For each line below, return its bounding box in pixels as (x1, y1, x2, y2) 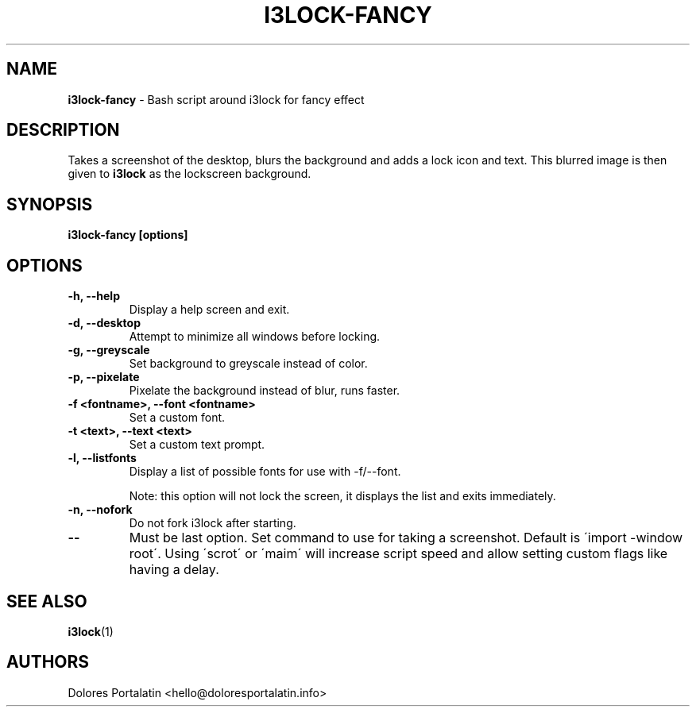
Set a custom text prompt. (129, 437, 265, 452)
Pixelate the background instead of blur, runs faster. (129, 383, 400, 398)
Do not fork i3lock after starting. (129, 516, 296, 530)
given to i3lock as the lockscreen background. (68, 167, 311, 181)
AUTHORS (6, 652, 90, 673)
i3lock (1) (68, 624, 114, 638)
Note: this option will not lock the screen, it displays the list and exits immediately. (129, 489, 556, 503)
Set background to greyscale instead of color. (129, 356, 368, 371)
